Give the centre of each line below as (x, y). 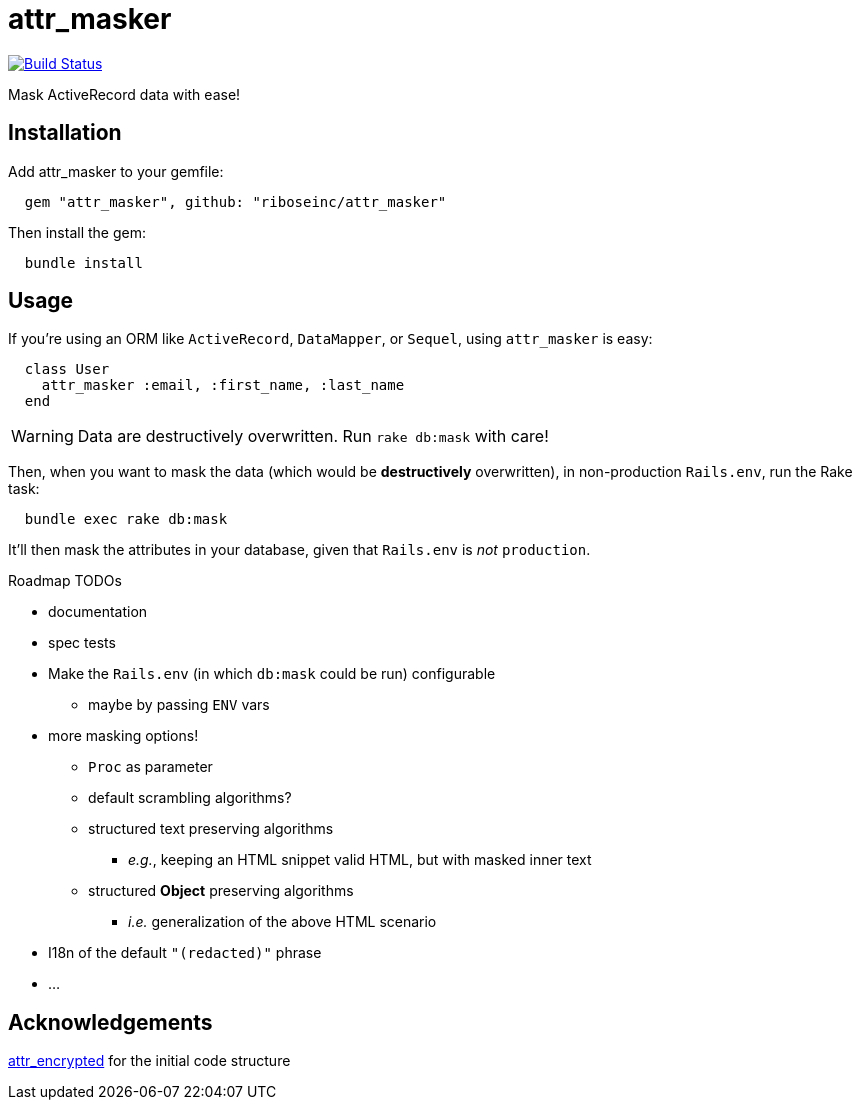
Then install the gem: (77, 232)
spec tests (82, 643)
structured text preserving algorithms (211, 829)
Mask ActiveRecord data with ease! (124, 94)
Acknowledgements (110, 1022)
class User (67, 369)
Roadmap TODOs (65, 581)
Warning (42, 436)
